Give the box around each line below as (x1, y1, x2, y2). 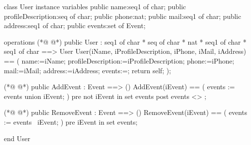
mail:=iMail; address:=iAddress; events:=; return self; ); (4, 65, 171, 75)
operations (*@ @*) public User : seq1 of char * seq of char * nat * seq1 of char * (4, 36, 247, 47)
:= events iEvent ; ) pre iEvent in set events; (4, 116, 138, 127)
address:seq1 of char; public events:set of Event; (4, 20, 146, 31)
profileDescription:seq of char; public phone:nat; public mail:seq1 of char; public (4, 11, 241, 21)
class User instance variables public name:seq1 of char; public (4, 1, 186, 11)
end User (4, 133, 31, 143)
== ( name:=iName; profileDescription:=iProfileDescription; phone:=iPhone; (4, 55, 234, 65)
